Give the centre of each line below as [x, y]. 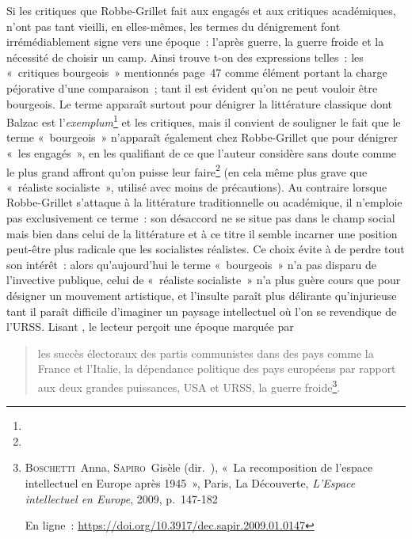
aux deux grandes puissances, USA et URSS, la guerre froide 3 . [189, 385]
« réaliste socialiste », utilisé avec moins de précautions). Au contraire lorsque [197, 186]
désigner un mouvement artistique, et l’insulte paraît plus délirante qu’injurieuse [202, 295]
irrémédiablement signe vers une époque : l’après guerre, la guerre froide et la [195, 42]
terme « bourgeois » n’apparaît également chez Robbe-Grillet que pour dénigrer [202, 137]
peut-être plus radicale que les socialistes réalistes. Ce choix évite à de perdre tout [206, 249]
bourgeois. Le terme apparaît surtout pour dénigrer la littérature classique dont [200, 103]
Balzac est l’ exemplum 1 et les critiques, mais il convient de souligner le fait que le [204, 121]
